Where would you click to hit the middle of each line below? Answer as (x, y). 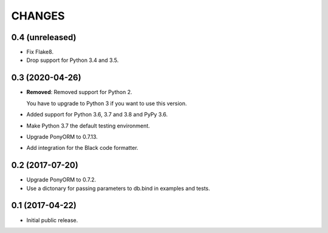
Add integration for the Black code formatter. (83, 148)
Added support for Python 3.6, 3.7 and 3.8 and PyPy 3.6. (97, 115)
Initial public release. (52, 220)
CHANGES (38, 16)
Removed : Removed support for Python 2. (80, 92)
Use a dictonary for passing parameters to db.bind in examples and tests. (118, 188)
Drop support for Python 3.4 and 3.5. (73, 60)
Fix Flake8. (40, 52)
